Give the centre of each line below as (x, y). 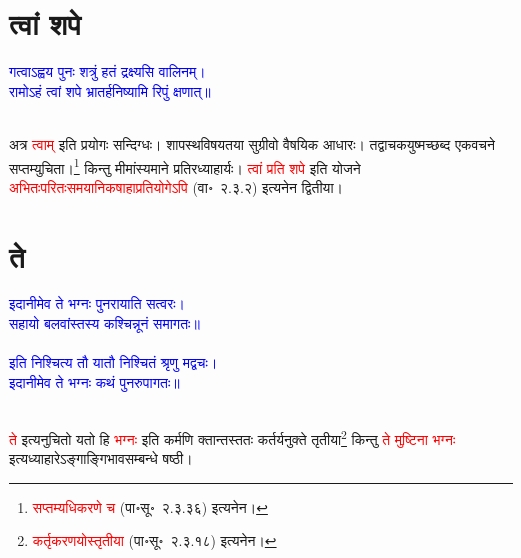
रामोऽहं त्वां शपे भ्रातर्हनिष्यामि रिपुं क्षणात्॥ (110, 90)
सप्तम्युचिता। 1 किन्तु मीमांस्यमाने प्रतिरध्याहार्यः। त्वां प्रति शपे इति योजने (185, 166)
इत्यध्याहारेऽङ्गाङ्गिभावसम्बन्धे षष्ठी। (101, 458)
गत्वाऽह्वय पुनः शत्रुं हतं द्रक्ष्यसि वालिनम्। (107, 71)
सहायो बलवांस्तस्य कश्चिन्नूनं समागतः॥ (104, 323)
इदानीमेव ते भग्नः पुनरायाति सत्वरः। (97, 303)
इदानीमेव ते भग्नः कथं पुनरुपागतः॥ (94, 381)
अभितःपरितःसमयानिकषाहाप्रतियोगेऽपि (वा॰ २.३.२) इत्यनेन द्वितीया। (176, 186)
